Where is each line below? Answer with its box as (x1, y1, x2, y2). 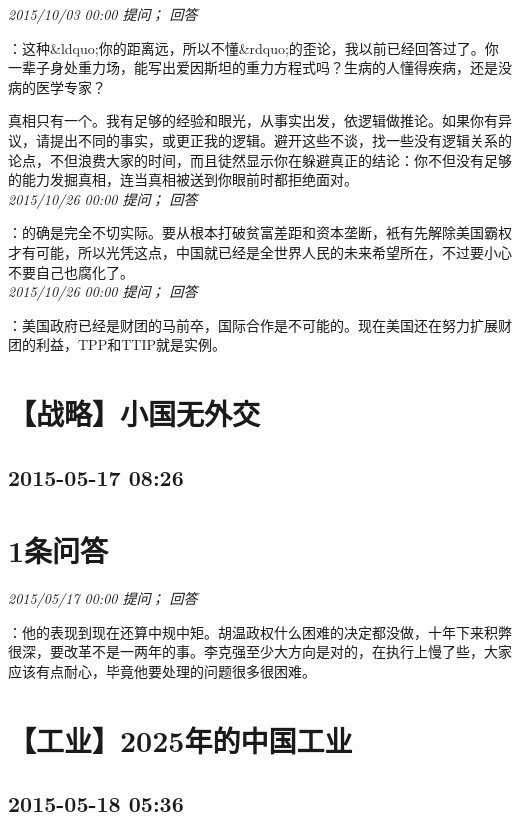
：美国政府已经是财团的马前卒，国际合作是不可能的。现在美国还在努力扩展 (8, 314, 498, 335)
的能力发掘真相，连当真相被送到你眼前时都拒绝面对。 (8, 169, 358, 190)
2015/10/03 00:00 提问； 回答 (8, 4, 198, 24)
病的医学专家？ (8, 76, 106, 97)
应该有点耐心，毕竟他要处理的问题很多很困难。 (8, 660, 316, 681)
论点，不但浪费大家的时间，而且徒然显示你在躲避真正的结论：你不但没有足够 (8, 149, 512, 170)
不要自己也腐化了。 (8, 261, 134, 282)
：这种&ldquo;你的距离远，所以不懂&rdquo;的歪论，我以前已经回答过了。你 (8, 37, 499, 58)
